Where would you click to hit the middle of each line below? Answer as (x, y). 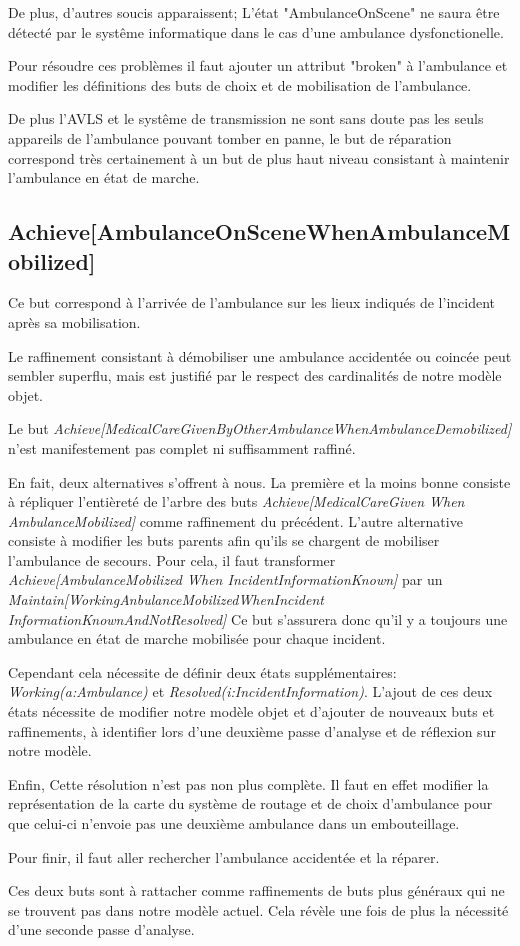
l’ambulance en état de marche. (104, 177)
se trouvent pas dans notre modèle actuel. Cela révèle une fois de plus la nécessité (258, 909)
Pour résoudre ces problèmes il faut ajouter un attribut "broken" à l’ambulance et (258, 65)
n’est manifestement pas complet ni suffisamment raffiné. (182, 447)
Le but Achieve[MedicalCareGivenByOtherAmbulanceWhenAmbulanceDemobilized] (260, 428)
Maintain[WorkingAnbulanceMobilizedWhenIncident (166, 599)
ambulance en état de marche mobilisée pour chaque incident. (197, 638)
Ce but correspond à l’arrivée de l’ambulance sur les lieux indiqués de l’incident (252, 302)
